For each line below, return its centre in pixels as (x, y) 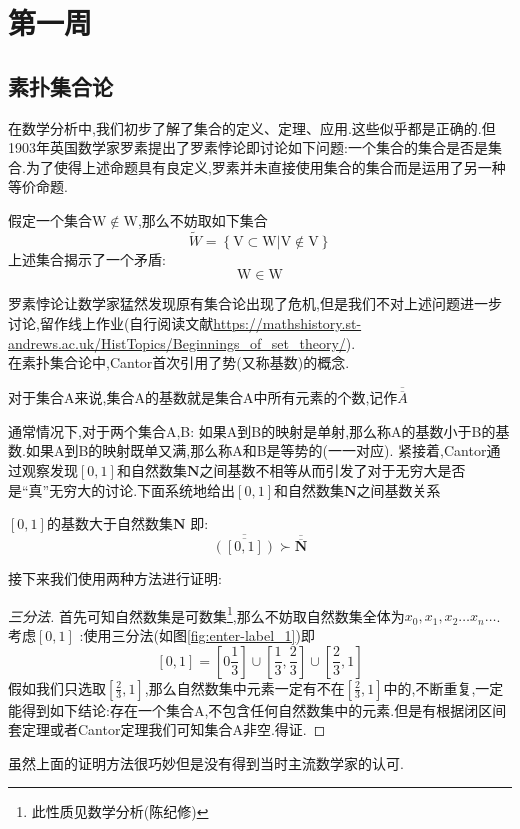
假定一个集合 (50, 219)
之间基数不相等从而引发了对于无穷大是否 (332, 469)
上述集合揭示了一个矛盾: (87, 258)
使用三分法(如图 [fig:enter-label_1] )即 (199, 635)
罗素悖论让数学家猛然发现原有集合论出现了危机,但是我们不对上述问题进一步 (255, 303)
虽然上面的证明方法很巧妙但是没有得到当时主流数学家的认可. (206, 762)
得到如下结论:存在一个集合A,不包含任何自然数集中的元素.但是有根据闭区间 (264, 709)
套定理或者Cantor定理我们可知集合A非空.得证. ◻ (167, 729)
